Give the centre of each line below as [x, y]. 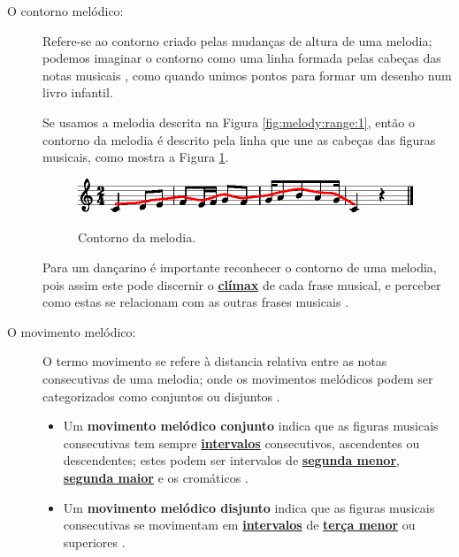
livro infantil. [78, 92]
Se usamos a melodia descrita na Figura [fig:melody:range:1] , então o [229, 122]
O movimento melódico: [72, 331]
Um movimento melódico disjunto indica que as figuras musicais [249, 507]
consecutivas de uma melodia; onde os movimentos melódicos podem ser [238, 379]
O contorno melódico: [65, 11]
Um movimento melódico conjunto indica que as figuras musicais [251, 426]
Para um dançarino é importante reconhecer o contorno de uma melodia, [240, 267]
